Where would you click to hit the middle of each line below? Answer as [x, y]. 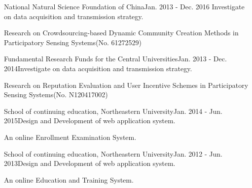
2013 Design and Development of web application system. [90, 163]
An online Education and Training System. [69, 179]
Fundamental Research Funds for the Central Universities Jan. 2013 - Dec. [115, 59]
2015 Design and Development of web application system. [90, 121]
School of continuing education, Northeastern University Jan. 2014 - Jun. [113, 111]
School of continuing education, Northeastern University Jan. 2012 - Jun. [113, 153]
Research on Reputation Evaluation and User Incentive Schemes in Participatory [126, 85]
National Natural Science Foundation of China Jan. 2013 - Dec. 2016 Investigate [124, 6]
